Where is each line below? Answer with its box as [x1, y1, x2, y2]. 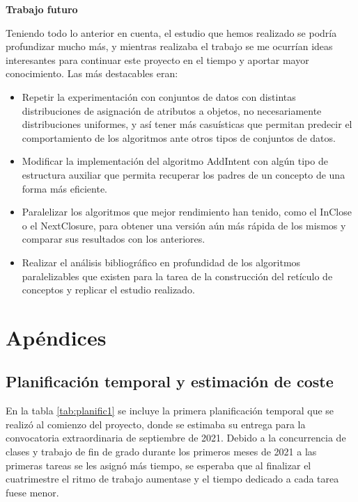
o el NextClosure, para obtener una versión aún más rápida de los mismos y [22, 218, 346, 232]
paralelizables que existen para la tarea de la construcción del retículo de [22, 268, 333, 283]
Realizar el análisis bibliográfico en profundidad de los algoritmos [22, 254, 301, 269]
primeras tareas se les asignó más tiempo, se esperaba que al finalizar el [6, 458, 311, 472]
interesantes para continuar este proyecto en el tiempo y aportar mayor [6, 52, 309, 67]
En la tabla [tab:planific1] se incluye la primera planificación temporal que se [6, 403, 334, 418]
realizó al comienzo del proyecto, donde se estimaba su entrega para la [6, 416, 306, 431]
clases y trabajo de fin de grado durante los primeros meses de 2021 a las [6, 444, 317, 459]
